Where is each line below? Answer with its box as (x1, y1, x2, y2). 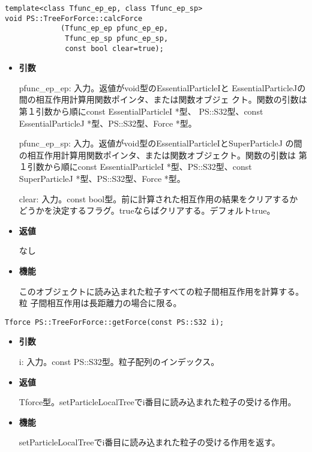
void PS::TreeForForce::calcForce (5, 14, 143, 23)
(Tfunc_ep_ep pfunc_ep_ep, (61, 24, 169, 33)
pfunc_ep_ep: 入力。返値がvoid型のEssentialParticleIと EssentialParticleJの (19, 81, 306, 94)
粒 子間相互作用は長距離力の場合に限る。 (19, 297, 182, 309)
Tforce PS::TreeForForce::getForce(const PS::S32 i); (5, 318, 224, 327)
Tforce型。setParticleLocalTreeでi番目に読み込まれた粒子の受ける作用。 (19, 396, 296, 408)
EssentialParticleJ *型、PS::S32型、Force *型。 (19, 116, 197, 129)
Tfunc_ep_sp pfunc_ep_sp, (65, 34, 169, 43)
